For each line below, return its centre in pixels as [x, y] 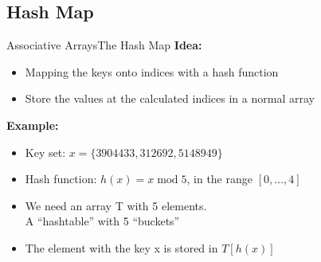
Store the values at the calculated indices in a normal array [170, 98]
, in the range [219, 179]
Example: [33, 125]
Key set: [45, 152]
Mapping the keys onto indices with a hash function [152, 71]
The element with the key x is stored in [121, 247]
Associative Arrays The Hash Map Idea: [104, 45]
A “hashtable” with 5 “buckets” [102, 221]
